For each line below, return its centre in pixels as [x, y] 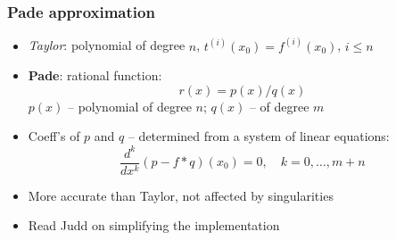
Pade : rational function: [95, 75]
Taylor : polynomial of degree [107, 45]
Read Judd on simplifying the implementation [154, 225]
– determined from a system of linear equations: [259, 136]
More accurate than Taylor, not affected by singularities [181, 195]
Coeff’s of [54, 136]
